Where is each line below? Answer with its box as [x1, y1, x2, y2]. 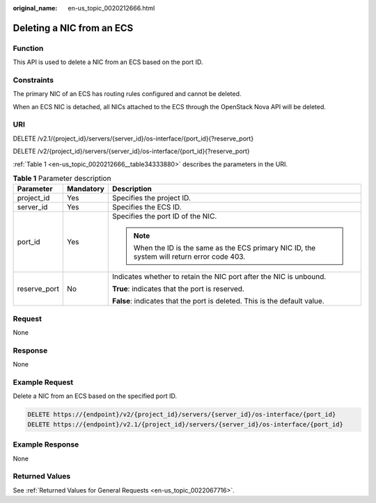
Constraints [13, 75, 54, 85]
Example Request [13, 378, 73, 388]
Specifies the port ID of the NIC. [112, 211, 217, 221]
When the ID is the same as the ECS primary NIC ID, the [133, 243, 316, 253]
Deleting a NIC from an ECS [13, 22, 134, 34]
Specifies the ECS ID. [112, 202, 182, 212]
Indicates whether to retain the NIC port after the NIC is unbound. [112, 272, 327, 282]
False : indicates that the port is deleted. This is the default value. [112, 296, 324, 306]
